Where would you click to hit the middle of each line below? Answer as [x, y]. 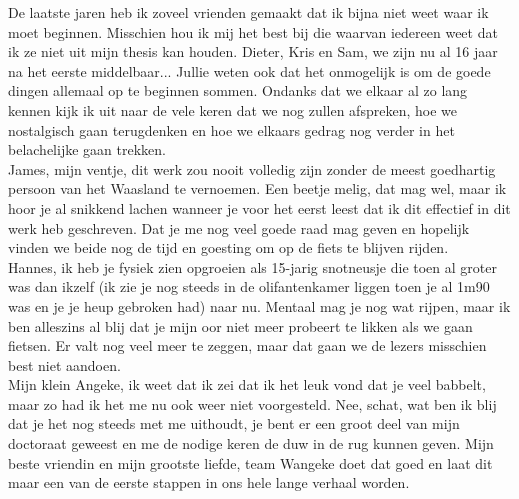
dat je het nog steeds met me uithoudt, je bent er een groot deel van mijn [234, 423]
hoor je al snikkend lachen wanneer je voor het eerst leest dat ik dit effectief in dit [259, 207]
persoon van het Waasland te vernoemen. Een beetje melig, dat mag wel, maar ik [257, 188]
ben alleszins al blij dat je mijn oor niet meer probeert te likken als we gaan [240, 325]
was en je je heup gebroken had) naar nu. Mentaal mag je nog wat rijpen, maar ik [259, 305]
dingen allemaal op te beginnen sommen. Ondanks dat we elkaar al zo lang [238, 90]
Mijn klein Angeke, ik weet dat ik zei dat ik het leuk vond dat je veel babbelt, [247, 384]
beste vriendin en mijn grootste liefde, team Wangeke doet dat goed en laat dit [250, 462]
